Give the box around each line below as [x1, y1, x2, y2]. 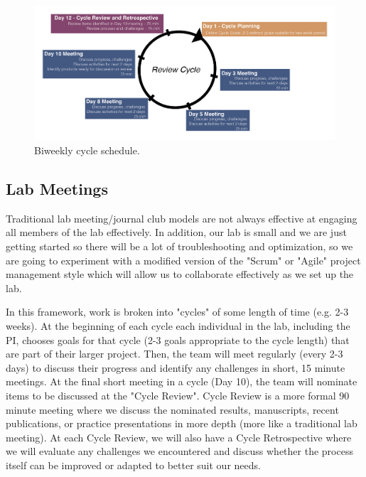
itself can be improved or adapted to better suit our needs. [6, 457, 261, 472]
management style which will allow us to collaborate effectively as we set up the [6, 267, 354, 282]
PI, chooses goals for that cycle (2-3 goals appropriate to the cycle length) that [6, 332, 350, 347]
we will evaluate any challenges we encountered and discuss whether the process [6, 444, 353, 459]
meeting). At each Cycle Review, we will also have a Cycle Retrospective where [6, 429, 352, 444]
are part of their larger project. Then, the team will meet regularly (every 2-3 [6, 346, 343, 361]
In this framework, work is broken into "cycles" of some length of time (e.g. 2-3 [6, 304, 349, 319]
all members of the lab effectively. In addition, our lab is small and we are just [6, 225, 347, 240]
